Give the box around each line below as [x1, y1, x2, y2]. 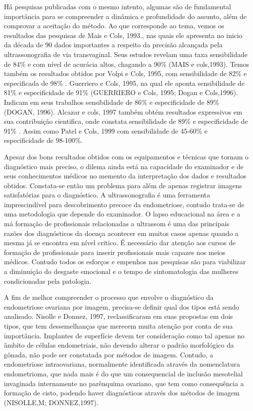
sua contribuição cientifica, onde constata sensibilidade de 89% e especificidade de [4, 116, 248, 126]
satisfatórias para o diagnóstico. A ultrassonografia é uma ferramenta [4, 190, 211, 200]
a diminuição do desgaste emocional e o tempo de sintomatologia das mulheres [4, 266, 238, 276]
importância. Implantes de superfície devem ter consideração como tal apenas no [4, 330, 245, 340]
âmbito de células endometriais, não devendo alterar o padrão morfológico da [4, 340, 234, 350]
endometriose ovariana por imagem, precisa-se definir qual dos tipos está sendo [4, 301, 239, 312]
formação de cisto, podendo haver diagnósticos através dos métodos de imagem [4, 388, 240, 398]
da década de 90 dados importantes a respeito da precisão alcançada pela [4, 39, 223, 50]
